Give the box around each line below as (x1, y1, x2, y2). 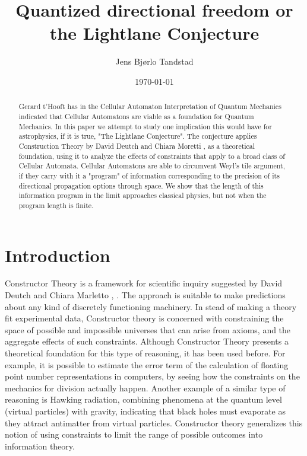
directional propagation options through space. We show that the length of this (18, 180, 264, 190)
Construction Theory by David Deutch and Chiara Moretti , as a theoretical (18, 141, 255, 151)
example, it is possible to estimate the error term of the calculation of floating (5, 358, 289, 371)
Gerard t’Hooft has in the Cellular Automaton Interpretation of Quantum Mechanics (18, 101, 281, 111)
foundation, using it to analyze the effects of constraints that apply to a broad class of (18, 151, 285, 161)
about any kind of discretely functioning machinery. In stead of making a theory (5, 300, 297, 312)
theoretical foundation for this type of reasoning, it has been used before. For (5, 347, 286, 359)
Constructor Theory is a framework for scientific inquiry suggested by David (5, 277, 283, 289)
